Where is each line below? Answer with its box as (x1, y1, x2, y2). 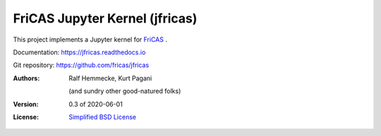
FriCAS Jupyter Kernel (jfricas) (13, 11, 198, 26)
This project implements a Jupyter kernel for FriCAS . (13, 35, 167, 44)
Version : (13, 99, 39, 109)
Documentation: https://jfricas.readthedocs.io (13, 48, 146, 56)
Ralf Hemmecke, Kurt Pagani (68, 74, 152, 82)
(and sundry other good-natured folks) (68, 87, 181, 95)
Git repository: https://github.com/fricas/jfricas (13, 61, 150, 70)
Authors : (13, 74, 40, 82)
